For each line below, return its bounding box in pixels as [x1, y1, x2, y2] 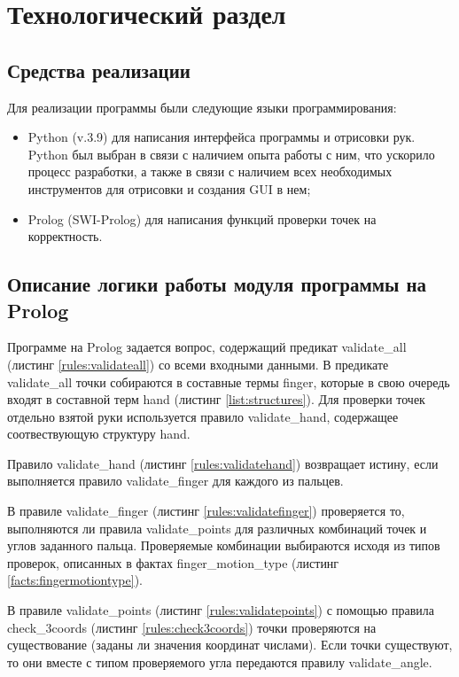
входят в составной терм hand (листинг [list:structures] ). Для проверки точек [7, 390, 425, 409]
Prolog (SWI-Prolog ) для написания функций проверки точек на [27, 209, 377, 228]
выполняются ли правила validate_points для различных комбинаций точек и [7, 518, 427, 537]
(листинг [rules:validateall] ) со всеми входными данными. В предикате [7, 354, 389, 373]
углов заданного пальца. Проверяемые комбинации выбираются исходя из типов [7, 536, 440, 555]
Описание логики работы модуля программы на [7, 270, 427, 298]
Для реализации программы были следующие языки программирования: [7, 97, 397, 116]
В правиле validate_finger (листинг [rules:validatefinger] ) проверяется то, [7, 502, 405, 520]
